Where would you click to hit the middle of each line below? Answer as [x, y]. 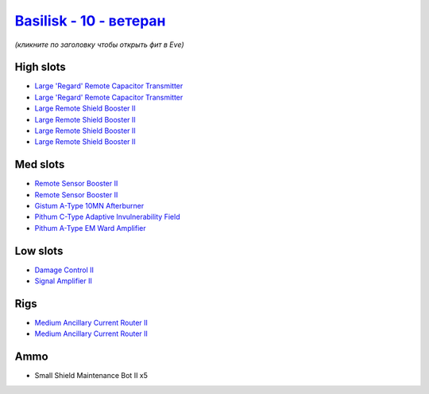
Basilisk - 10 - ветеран [90, 21]
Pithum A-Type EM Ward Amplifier [90, 228]
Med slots [40, 164]
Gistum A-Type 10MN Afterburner [89, 206]
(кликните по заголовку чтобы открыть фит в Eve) [99, 45]
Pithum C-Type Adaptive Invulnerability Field [107, 217]
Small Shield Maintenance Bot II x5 [91, 376]
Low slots [39, 251]
